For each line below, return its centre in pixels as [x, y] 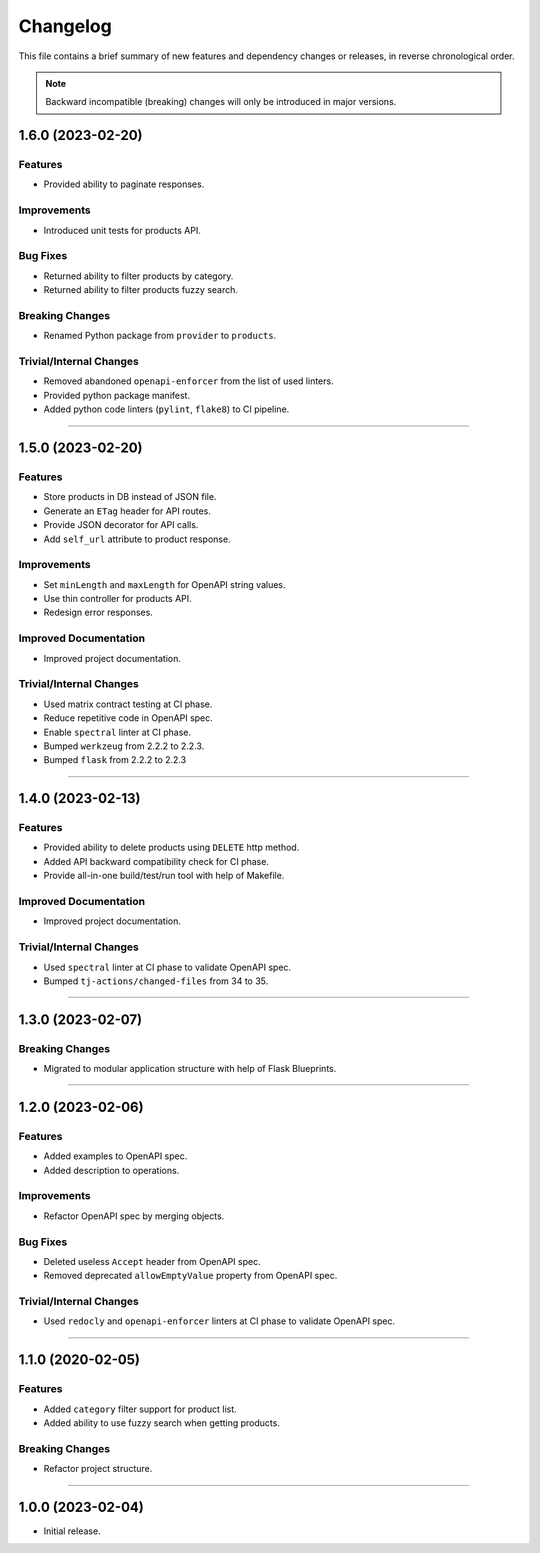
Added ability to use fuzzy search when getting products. [161, 1422]
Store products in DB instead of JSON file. [130, 497]
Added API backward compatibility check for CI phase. [156, 861]
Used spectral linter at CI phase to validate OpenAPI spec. [167, 967]
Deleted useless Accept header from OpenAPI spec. [152, 1261]
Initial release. [72, 1531]
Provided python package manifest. [116, 395]
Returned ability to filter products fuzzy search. [141, 290]
